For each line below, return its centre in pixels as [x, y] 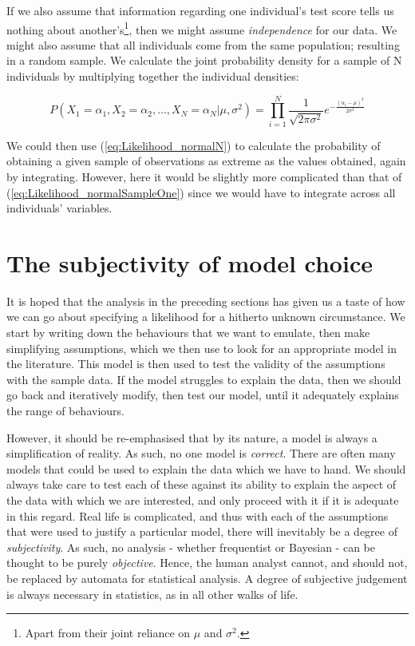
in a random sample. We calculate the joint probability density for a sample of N [204, 60]
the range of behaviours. [65, 410]
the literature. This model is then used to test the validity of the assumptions [196, 364]
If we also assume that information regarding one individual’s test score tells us [200, 10]
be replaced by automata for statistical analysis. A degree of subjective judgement [207, 578]
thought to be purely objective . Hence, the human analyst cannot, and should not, [207, 563]
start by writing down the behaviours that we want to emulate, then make [188, 333]
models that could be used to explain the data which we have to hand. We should [206, 468]
